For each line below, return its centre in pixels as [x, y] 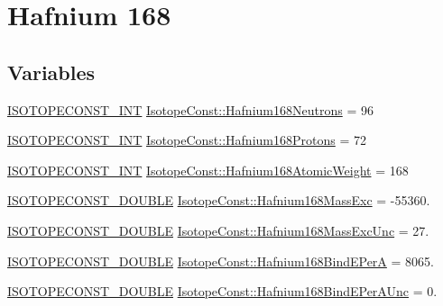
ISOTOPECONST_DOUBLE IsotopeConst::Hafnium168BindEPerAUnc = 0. [222, 291]
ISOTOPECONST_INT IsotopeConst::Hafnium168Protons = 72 [187, 140]
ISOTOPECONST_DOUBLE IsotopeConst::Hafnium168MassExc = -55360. [219, 200]
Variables [51, 72]
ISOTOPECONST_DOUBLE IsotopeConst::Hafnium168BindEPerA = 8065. [221, 261]
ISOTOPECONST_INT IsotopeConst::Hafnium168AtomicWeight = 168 [208, 170]
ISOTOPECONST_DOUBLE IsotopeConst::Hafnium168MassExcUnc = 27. [218, 230]
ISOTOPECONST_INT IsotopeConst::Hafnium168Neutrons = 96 [190, 109]
